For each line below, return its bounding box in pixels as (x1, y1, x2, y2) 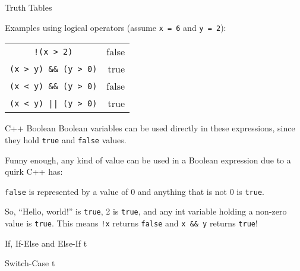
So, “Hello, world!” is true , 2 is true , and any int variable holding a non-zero (5, 205, 287, 218)
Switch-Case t (5, 257, 55, 269)
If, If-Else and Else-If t (5, 237, 87, 249)
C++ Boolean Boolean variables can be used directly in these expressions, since (5, 122, 295, 134)
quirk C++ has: (5, 165, 63, 178)
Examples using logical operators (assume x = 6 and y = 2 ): (5, 21, 226, 33)
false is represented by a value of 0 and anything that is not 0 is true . (5, 185, 264, 197)
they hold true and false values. (5, 133, 127, 146)
